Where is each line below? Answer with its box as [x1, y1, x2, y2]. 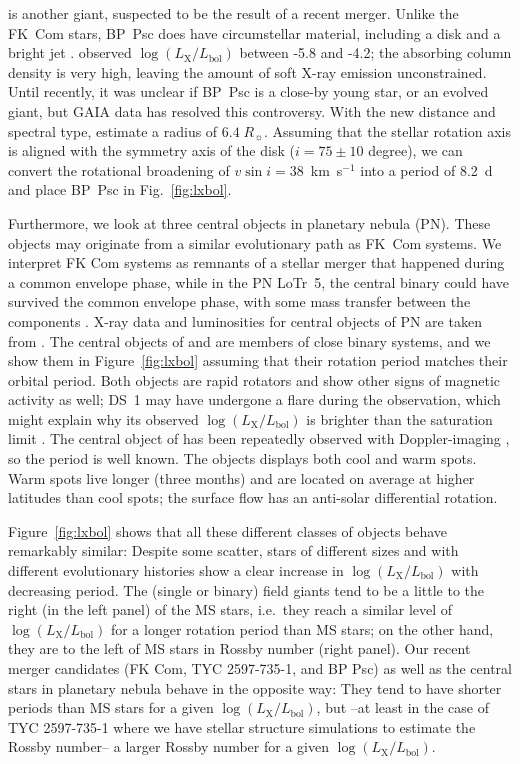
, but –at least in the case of [316, 697, 490, 718]
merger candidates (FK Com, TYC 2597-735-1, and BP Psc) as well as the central [8, 658, 512, 678]
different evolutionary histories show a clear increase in [8, 560, 344, 581]
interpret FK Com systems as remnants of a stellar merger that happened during [8, 252, 505, 273]
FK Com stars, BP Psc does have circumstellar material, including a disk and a [8, 22, 501, 43]
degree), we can [368, 140, 463, 161]
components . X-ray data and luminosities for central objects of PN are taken [8, 310, 482, 331]
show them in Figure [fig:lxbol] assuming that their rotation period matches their [8, 350, 508, 371]
